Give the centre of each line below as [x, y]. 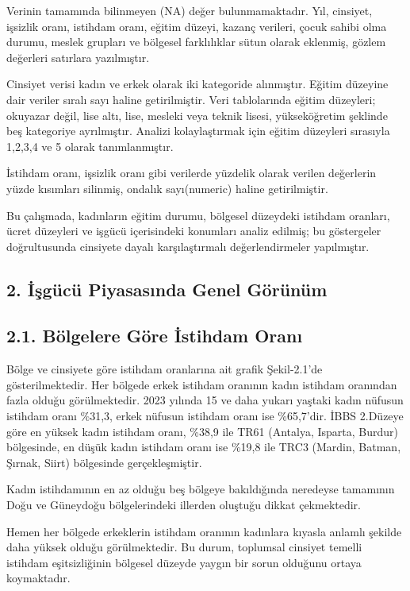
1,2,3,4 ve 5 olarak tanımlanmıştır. [90, 146]
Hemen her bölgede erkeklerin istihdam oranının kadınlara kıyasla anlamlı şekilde [204, 531]
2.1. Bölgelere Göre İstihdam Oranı [155, 336]
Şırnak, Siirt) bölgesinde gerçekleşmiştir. [104, 462]
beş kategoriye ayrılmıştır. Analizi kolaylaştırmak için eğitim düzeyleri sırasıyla [198, 131]
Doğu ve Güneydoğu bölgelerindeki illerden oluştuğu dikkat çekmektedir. [184, 505]
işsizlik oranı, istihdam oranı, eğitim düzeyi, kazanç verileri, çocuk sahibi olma [197, 26]
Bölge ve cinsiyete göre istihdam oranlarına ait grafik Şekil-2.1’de [165, 369]
